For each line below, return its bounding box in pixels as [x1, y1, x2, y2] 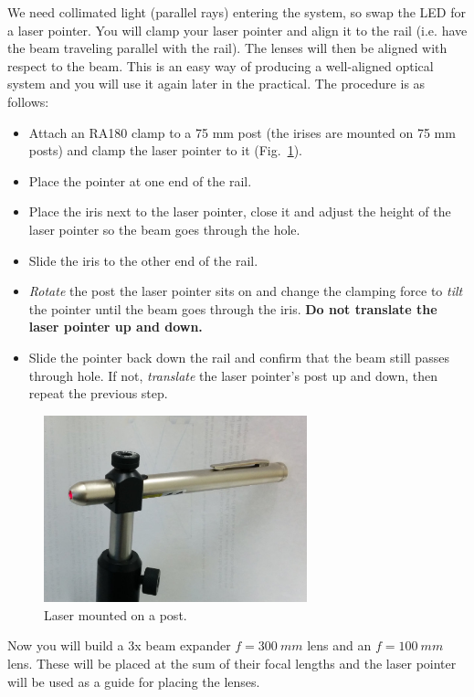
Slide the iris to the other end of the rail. [28, 250, 258, 269]
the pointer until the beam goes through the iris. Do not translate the [28, 299, 437, 318]
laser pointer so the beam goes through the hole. [28, 219, 300, 238]
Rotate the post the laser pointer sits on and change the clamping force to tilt [28, 281, 463, 301]
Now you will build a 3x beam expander [7, 636, 231, 655]
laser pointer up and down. [28, 317, 203, 336]
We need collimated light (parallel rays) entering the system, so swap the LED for [7, 3, 466, 21]
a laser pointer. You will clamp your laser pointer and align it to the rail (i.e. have [7, 20, 468, 39]
